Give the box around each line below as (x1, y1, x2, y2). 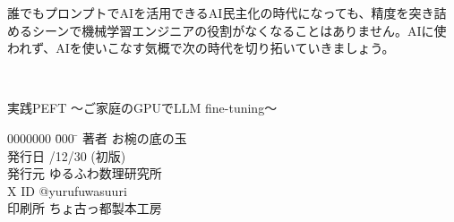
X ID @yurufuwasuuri (7, 181, 127, 200)
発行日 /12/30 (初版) (7, 146, 126, 165)
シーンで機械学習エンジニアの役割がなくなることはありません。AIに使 (31, 21, 447, 39)
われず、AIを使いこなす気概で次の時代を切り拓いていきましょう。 (7, 38, 395, 57)
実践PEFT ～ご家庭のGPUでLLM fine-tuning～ (7, 98, 278, 117)
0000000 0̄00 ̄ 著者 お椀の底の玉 (7, 128, 187, 147)
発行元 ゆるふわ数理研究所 (7, 164, 162, 183)
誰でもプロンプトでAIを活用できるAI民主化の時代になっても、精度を (7, 4, 409, 21)
